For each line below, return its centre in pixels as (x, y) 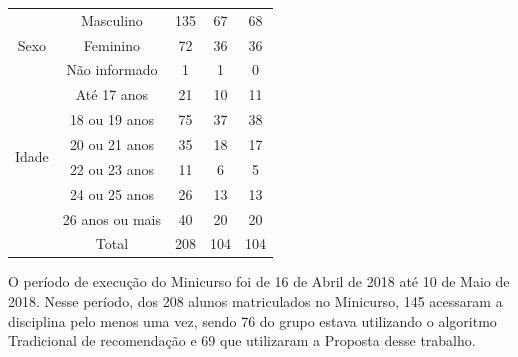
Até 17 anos (112, 94)
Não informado (112, 69)
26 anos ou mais (111, 218)
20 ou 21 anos (111, 143)
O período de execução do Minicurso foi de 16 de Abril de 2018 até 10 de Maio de (259, 281)
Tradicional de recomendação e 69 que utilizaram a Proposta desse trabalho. (242, 340)
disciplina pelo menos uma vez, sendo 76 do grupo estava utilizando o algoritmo (252, 320)
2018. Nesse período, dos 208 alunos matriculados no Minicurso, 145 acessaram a (255, 301)
